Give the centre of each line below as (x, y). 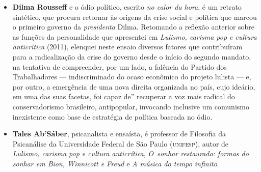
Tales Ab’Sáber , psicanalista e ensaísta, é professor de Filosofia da (119, 134)
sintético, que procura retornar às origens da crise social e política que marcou (135, 17)
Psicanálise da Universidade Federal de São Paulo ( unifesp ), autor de (121, 143)
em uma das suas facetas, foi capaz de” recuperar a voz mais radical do (124, 96)
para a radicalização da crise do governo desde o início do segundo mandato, (132, 56)
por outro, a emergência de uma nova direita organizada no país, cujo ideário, (134, 86)
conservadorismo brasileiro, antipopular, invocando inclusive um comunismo (131, 106)
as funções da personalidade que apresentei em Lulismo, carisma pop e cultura (135, 36)
